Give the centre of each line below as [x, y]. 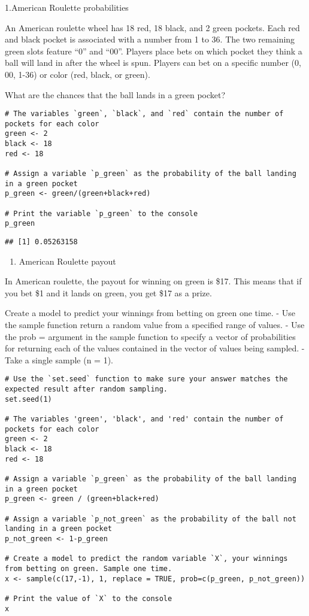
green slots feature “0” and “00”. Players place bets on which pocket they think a [154, 51]
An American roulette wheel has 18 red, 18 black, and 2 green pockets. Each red [152, 27]
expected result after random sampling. [87, 389]
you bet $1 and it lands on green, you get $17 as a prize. [108, 292]
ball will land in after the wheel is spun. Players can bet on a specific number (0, [153, 63]
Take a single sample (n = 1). [59, 359]
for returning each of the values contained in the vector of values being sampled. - [155, 348]
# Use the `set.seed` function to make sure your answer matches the [146, 379]
